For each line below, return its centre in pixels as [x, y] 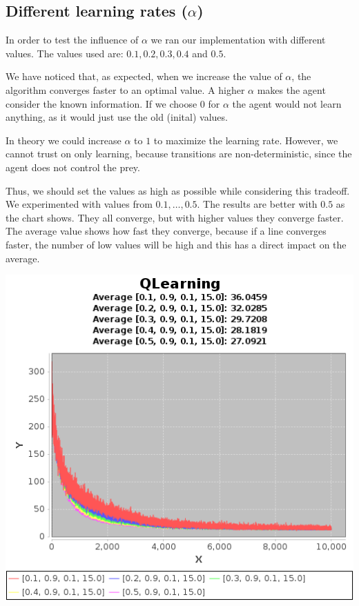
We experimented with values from [79, 204]
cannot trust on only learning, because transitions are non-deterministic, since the [179, 154]
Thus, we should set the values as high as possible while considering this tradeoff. [178, 190]
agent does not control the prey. [73, 167]
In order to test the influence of [72, 40]
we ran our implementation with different [238, 40]
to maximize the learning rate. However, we [246, 140]
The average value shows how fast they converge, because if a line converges [166, 231]
